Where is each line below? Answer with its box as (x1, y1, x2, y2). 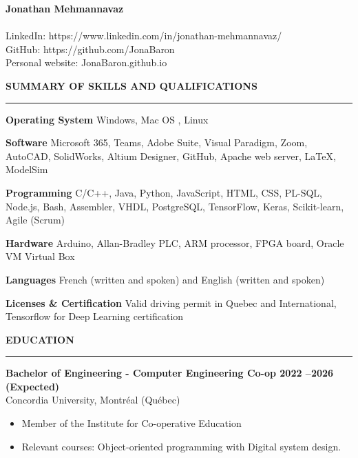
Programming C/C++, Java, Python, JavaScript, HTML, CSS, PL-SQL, (6, 185, 322, 199)
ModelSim (6, 162, 48, 177)
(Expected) (6, 379, 60, 393)
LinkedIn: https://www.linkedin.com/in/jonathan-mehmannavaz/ (6, 28, 282, 43)
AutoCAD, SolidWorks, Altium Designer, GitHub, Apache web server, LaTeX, (6, 148, 336, 163)
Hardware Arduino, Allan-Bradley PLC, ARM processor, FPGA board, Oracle (6, 235, 344, 250)
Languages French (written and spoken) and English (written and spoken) (6, 272, 325, 286)
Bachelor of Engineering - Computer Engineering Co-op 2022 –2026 (6, 366, 334, 380)
